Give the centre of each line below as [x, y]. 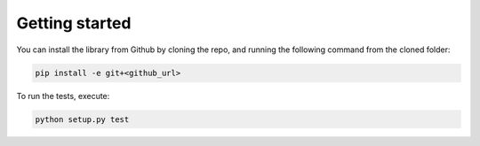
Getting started [74, 23]
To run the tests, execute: [63, 96]
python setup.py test [82, 119]
